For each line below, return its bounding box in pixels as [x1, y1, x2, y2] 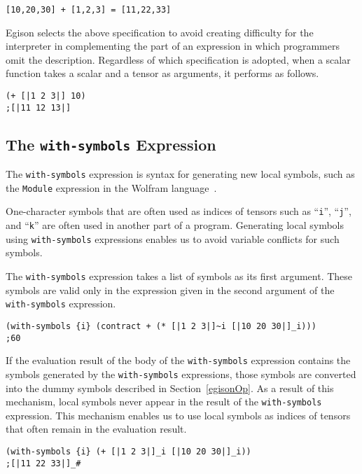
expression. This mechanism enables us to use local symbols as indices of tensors [6, 407, 351, 422]
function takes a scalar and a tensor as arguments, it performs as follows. [6, 66, 319, 81]
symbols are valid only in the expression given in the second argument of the [6, 282, 335, 297]
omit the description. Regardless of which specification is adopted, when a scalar [6, 52, 351, 67]
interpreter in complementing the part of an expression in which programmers [6, 39, 340, 53]
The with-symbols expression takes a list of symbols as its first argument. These [6, 269, 353, 283]
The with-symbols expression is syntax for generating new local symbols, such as [6, 167, 355, 181]
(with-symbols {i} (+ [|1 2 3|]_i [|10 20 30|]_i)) [6, 446, 251, 456]
